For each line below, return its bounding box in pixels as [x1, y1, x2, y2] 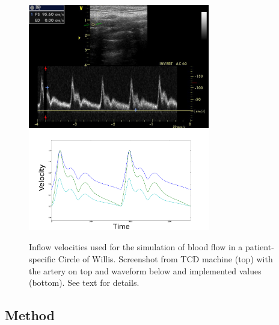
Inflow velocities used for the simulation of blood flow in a [29, 241, 243, 253]
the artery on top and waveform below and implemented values [29, 264, 262, 277]
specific [29, 253, 56, 265]
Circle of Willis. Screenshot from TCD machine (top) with [58, 253, 273, 265]
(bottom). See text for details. [29, 276, 139, 289]
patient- [245, 241, 274, 253]
